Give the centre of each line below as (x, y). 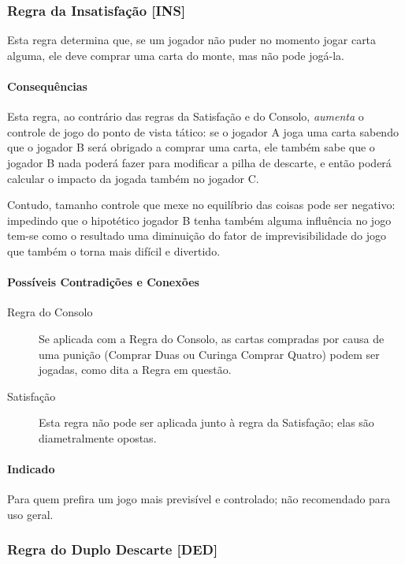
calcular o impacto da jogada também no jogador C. (133, 178)
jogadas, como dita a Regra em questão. (135, 370)
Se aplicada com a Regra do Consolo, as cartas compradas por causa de (212, 338)
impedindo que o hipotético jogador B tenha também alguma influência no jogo (199, 220)
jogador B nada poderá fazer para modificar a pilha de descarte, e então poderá (199, 162)
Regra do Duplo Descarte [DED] (113, 549)
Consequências (47, 86)
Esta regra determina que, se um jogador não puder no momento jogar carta (192, 40)
